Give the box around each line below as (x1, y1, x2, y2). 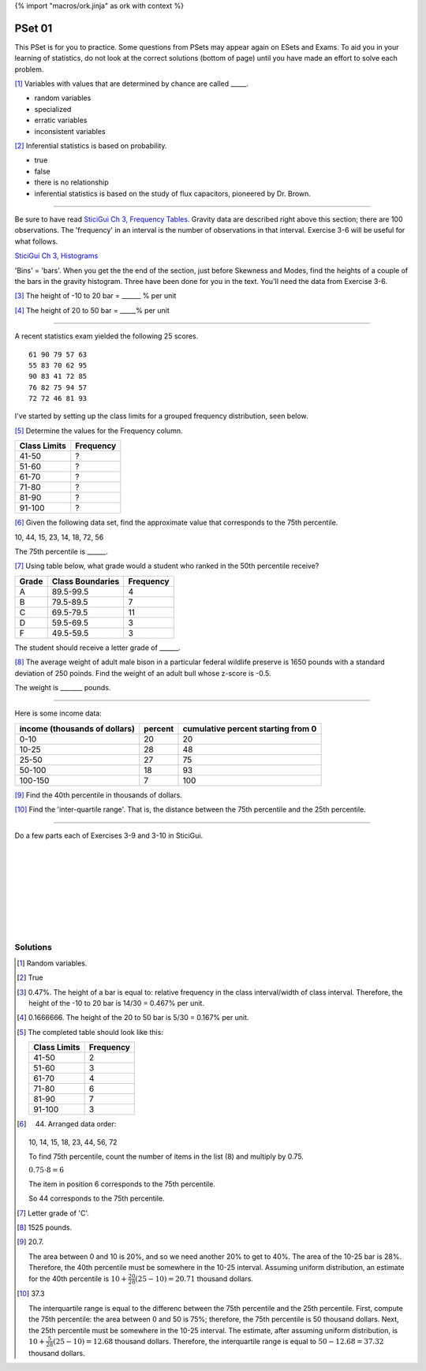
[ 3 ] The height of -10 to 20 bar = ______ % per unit (14, 291, 177, 301)
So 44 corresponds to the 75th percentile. (28, 1194, 165, 1203)
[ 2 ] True (17, 973, 43, 982)
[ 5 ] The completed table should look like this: (17, 1027, 163, 1037)
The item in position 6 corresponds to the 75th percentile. (28, 1179, 216, 1189)
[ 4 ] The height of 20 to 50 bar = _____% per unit (14, 305, 170, 315)
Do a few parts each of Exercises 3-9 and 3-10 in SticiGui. (14, 831, 204, 840)
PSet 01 (14, 21, 53, 35)
